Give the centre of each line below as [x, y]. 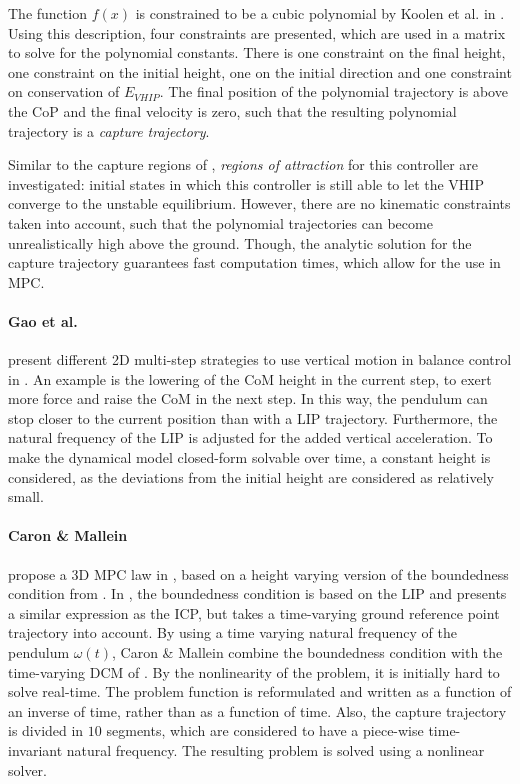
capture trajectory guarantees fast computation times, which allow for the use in [254, 262]
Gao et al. [43, 320]
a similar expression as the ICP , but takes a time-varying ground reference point [254, 612]
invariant [35, 750]
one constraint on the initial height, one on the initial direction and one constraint [260, 71]
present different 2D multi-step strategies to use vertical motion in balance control [260, 359]
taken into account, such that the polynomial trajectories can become [220, 222]
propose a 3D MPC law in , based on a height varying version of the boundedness [258, 573]
